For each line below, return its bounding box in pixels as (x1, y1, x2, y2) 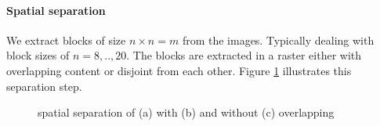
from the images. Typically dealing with (182, 31, 375, 48)
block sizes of (6, 47, 70, 63)
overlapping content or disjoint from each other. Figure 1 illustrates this (6, 62, 352, 78)
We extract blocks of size (6, 31, 126, 48)
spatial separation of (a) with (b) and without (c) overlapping (38, 104, 335, 121)
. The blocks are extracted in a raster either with (126, 47, 362, 63)
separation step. (6, 77, 82, 94)
